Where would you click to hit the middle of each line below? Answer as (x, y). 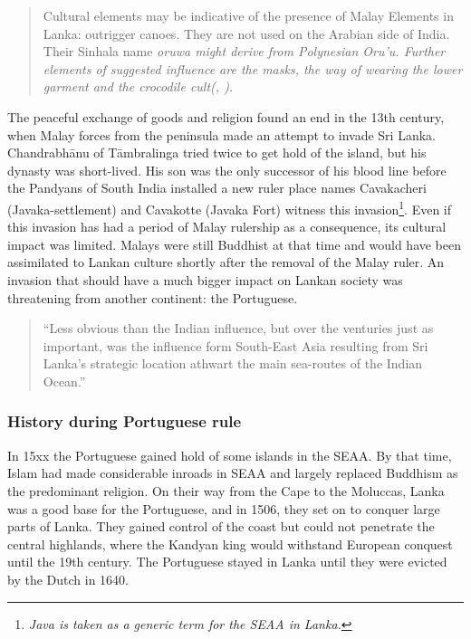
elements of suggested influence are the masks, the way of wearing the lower (253, 68)
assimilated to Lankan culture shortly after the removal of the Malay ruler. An (226, 262)
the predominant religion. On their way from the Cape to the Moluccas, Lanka (226, 490)
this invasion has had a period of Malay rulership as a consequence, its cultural (227, 227)
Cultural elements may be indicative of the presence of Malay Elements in (248, 15)
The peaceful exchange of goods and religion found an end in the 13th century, (226, 116)
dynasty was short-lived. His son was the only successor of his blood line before (227, 170)
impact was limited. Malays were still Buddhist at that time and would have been (235, 244)
